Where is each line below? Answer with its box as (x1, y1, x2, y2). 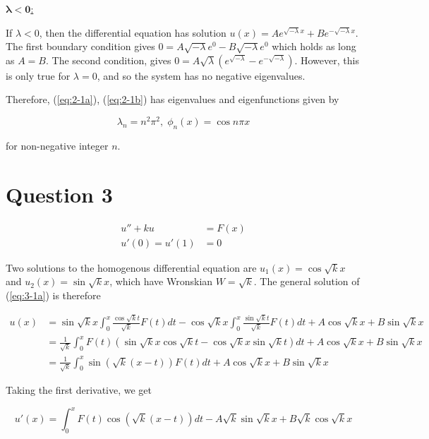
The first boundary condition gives (6, 39, 155, 54)
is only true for (6, 68, 71, 83)
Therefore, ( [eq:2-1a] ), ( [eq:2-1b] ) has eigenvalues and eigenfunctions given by (6, 92, 339, 107)
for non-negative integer (6, 138, 109, 152)
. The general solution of (253, 274, 360, 289)
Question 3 (6, 179, 113, 208)
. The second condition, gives (45, 52, 171, 67)
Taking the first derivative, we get (6, 383, 152, 397)
